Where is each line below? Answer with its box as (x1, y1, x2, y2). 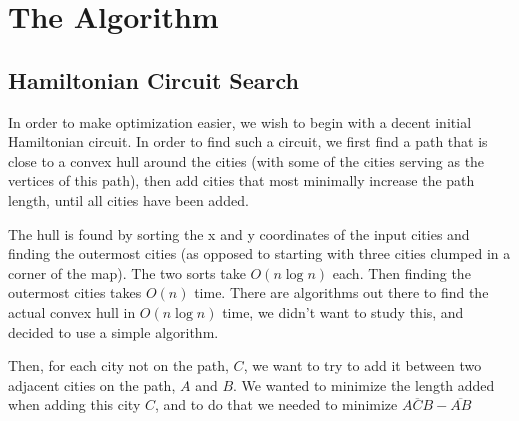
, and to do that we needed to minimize (155, 394, 398, 415)
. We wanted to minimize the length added (233, 374, 495, 395)
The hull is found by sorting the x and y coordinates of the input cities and (8, 223, 470, 244)
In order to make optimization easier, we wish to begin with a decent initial (8, 111, 472, 132)
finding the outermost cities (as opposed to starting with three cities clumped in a (8, 243, 511, 264)
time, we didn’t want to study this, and (222, 301, 464, 322)
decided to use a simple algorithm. (8, 321, 219, 342)
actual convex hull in (8, 301, 136, 322)
